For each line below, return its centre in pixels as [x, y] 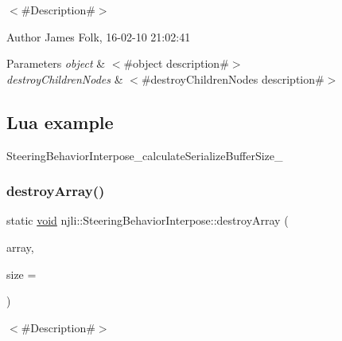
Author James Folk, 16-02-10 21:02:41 [99, 36]
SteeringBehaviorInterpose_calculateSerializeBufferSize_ [145, 155]
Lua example [60, 122]
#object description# [176, 63]
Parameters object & [56, 63]
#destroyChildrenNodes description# [233, 78]
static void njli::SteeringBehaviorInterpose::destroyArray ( [148, 220]
